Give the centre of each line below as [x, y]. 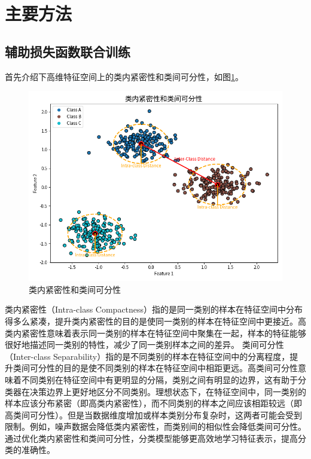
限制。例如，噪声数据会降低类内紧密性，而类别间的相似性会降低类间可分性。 [155, 426]
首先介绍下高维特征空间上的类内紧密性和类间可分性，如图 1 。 [124, 76]
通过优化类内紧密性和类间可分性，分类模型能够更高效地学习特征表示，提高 [151, 438]
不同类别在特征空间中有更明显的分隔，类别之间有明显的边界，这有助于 [159, 379]
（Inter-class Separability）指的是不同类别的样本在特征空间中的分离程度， [147, 356]
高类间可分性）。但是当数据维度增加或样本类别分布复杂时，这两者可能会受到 [153, 414]
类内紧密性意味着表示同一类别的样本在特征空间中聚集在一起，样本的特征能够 [155, 333]
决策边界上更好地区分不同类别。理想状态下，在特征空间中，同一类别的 [168, 391]
